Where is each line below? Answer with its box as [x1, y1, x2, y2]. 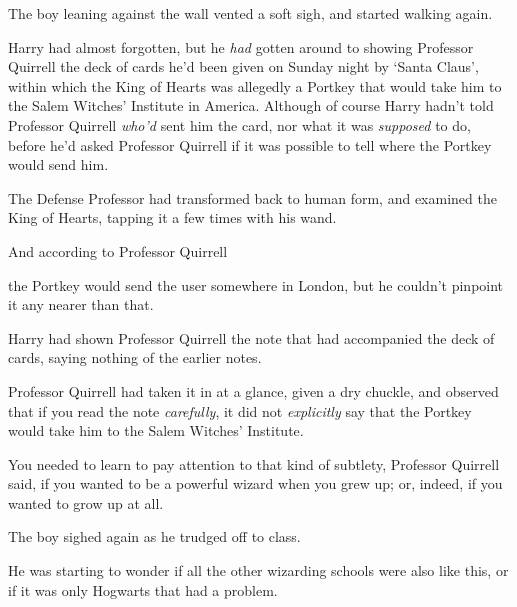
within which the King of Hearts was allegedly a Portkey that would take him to [8, 75, 502, 96]
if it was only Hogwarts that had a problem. [8, 579, 278, 600]
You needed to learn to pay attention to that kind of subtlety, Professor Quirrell [8, 453, 500, 474]
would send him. [8, 154, 109, 175]
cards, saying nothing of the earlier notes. [8, 347, 262, 368]
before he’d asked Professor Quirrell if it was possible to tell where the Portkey [8, 134, 492, 155]
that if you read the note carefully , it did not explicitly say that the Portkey [8, 400, 472, 421]
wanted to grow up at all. [8, 492, 164, 513]
